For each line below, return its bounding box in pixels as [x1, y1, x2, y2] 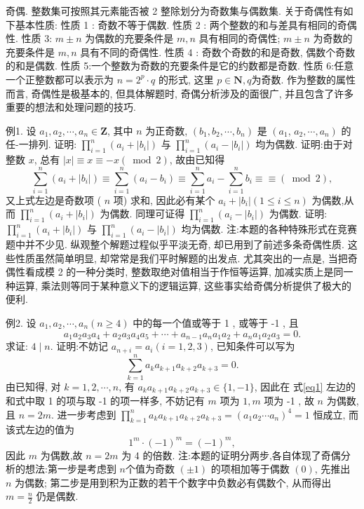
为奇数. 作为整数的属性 [251, 72, 356, 86]
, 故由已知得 [169, 152, 225, 167]
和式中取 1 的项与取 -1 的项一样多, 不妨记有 [6, 393, 205, 408]
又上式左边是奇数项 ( [6, 192, 102, 207]
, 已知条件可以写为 [210, 339, 295, 353]
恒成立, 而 [313, 407, 358, 421]
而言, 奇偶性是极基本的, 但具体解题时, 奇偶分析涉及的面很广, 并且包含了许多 [6, 86, 354, 100]
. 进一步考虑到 [51, 407, 116, 421]
